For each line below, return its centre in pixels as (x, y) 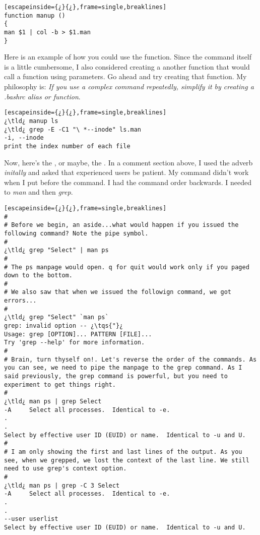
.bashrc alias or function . (42, 96)
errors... (20, 301)
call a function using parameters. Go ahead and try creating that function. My (125, 76)
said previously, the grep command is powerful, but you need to (116, 376)
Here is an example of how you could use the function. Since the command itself (128, 57)
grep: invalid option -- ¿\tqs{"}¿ (64, 326)
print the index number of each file (67, 146)
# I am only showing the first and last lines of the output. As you (123, 452)
